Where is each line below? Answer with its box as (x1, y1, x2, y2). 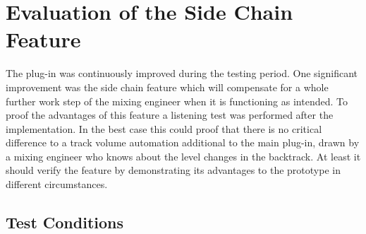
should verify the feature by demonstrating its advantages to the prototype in (6, 163, 341, 177)
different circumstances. (6, 177, 108, 192)
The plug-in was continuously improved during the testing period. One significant (6, 66, 358, 81)
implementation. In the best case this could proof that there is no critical (6, 121, 322, 136)
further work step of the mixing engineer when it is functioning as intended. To (6, 93, 348, 108)
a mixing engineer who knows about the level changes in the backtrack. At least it (6, 148, 361, 163)
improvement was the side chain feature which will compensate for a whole (6, 79, 329, 94)
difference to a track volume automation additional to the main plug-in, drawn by (6, 135, 360, 150)
